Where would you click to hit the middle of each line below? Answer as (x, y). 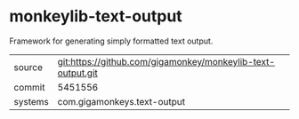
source (28, 67)
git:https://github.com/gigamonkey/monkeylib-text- (166, 61)
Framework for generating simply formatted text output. (111, 41)
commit (29, 87)
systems (31, 101)
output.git (77, 73)
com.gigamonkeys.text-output (121, 101)
